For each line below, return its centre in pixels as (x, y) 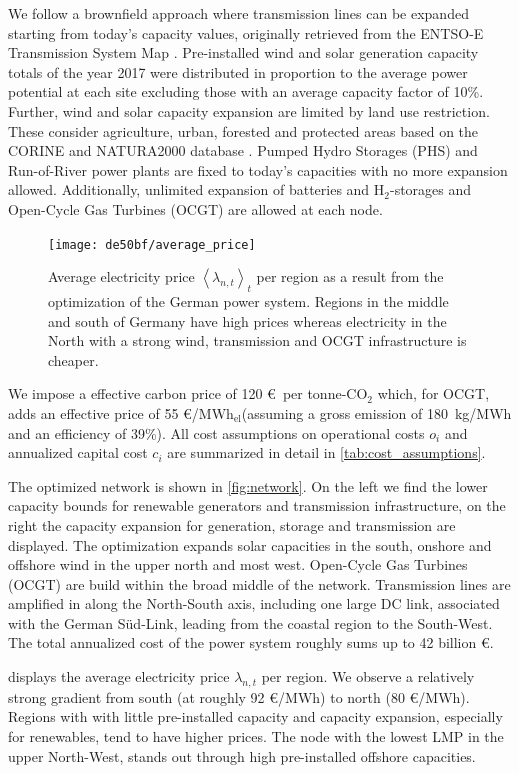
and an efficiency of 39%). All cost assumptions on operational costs (216, 432)
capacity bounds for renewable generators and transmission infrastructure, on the (257, 505)
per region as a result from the (350, 276)
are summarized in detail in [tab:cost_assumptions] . (326, 452)
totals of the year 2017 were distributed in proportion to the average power (238, 71)
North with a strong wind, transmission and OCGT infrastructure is (257, 340)
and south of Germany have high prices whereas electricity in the (247, 320)
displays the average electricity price (119, 676)
